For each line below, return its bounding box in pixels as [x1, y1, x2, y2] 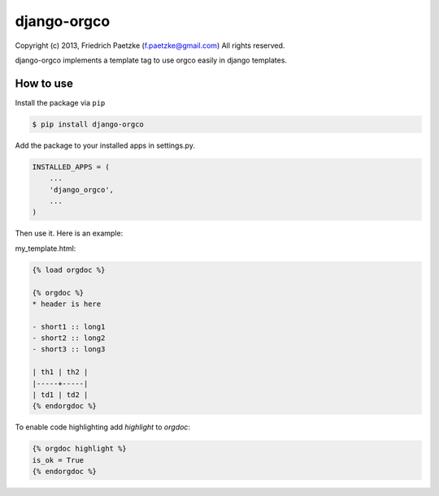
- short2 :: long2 [32, 334, 106, 343]
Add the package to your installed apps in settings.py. [15, 140, 195, 150]
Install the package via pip [15, 97, 106, 107]
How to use [15, 76, 73, 90]
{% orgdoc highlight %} [32, 444, 128, 454]
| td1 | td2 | [32, 390, 89, 399]
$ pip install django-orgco [32, 119, 144, 129]
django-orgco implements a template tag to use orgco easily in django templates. [15, 55, 288, 65]
